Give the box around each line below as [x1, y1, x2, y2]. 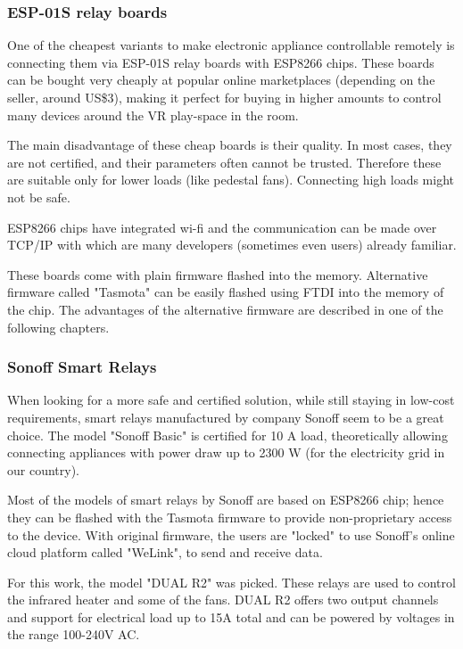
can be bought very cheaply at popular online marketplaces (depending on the [7, 70, 435, 89]
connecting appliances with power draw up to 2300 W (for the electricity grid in [7, 443, 445, 462]
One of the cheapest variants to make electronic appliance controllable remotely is [7, 36, 455, 54]
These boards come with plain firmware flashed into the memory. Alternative [7, 265, 428, 283]
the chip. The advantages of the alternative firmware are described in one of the [7, 300, 443, 318]
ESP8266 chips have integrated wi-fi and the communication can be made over [7, 218, 437, 236]
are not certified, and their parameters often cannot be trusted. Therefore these [7, 152, 442, 171]
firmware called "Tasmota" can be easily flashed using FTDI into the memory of [7, 283, 444, 301]
